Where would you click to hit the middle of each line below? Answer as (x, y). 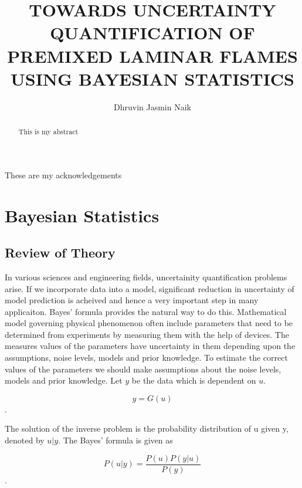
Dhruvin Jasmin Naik (152, 106)
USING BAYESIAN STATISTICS (152, 78)
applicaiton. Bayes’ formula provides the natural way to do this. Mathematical (146, 311)
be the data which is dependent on (194, 380)
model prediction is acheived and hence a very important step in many (132, 300)
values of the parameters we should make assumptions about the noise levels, (143, 369)
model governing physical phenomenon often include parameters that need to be (149, 323)
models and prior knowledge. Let (64, 380)
